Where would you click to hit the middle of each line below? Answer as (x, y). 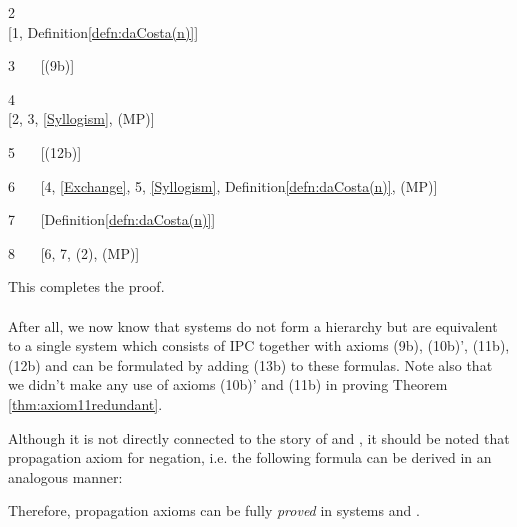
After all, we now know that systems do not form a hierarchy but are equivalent (253, 325)
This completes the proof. (86, 286)
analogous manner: (65, 476)
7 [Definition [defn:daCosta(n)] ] (112, 219)
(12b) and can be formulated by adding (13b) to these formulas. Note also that (250, 364)
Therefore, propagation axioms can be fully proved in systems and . (214, 510)
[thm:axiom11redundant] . (85, 403)
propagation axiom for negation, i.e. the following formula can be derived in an (250, 457)
